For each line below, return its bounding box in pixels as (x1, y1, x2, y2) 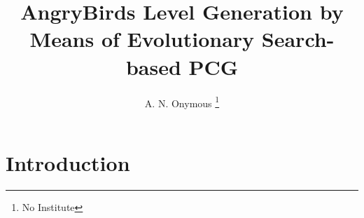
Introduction (6, 148, 130, 177)
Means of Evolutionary (29, 25, 255, 53)
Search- (261, 25, 335, 53)
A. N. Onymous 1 (144, 93, 220, 110)
